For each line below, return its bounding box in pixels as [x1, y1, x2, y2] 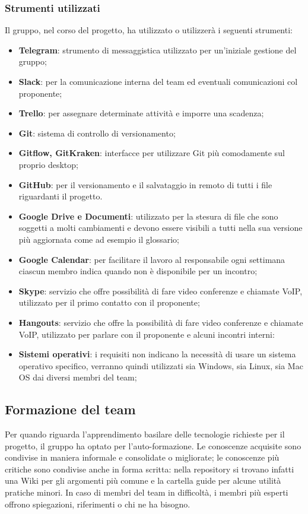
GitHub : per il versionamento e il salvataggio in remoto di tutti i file [18, 178, 272, 191]
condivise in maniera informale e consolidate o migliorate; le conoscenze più [5, 451, 280, 464]
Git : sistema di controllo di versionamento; [18, 126, 176, 139]
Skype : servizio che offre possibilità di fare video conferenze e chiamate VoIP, [18, 284, 303, 297]
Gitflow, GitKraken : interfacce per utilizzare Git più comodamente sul [18, 147, 285, 159]
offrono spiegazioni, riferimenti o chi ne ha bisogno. [5, 497, 190, 510]
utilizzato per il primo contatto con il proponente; [18, 296, 200, 309]
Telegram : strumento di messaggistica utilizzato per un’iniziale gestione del [18, 43, 297, 56]
